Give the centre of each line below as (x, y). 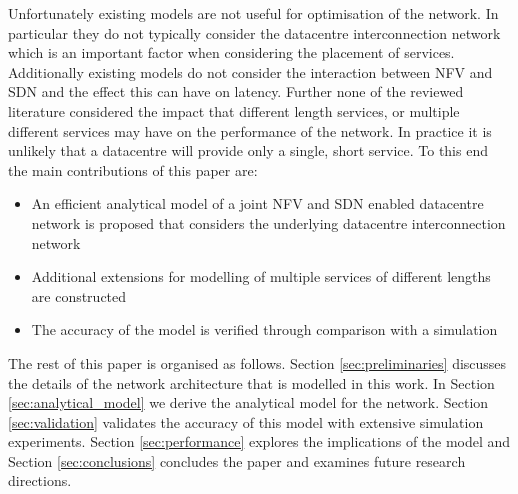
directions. (40, 480)
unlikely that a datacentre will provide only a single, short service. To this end (248, 150)
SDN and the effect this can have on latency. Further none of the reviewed (236, 91)
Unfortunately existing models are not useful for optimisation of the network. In (253, 13)
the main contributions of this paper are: (133, 169)
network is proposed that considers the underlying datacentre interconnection (268, 222)
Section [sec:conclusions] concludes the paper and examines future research (237, 460)
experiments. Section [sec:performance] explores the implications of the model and (259, 441)
